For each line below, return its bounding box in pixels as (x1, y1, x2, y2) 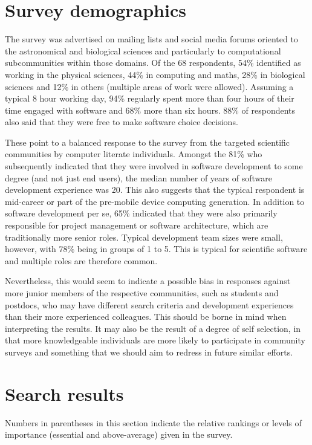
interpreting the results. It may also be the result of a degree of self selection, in (5, 322, 301, 334)
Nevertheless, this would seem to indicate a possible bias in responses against (5, 274, 291, 287)
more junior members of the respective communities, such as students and (5, 287, 279, 299)
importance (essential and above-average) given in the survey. (5, 428, 233, 441)
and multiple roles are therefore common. (5, 254, 158, 267)
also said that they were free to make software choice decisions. (5, 115, 238, 128)
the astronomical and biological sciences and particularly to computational (5, 44, 281, 57)
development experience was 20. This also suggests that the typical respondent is (5, 183, 305, 196)
